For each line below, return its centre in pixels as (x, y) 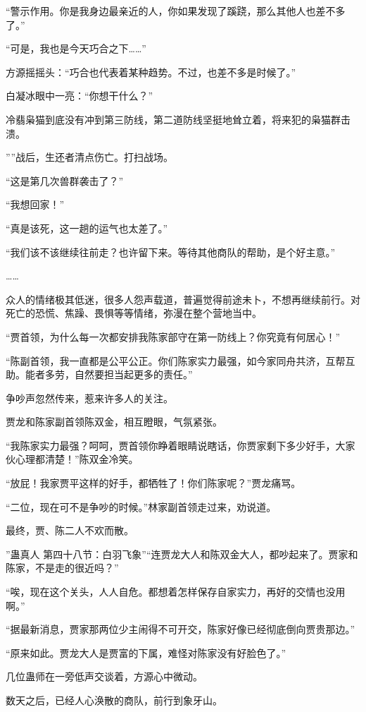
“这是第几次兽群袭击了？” (65, 180)
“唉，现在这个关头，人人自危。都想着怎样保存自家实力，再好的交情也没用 (176, 592)
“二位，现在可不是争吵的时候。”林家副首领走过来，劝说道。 (141, 506)
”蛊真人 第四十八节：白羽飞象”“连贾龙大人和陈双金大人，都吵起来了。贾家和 (182, 554)
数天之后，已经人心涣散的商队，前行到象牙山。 (114, 700)
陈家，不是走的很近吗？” (62, 568)
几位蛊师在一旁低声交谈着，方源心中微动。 (104, 676)
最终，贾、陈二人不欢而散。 (70, 530)
